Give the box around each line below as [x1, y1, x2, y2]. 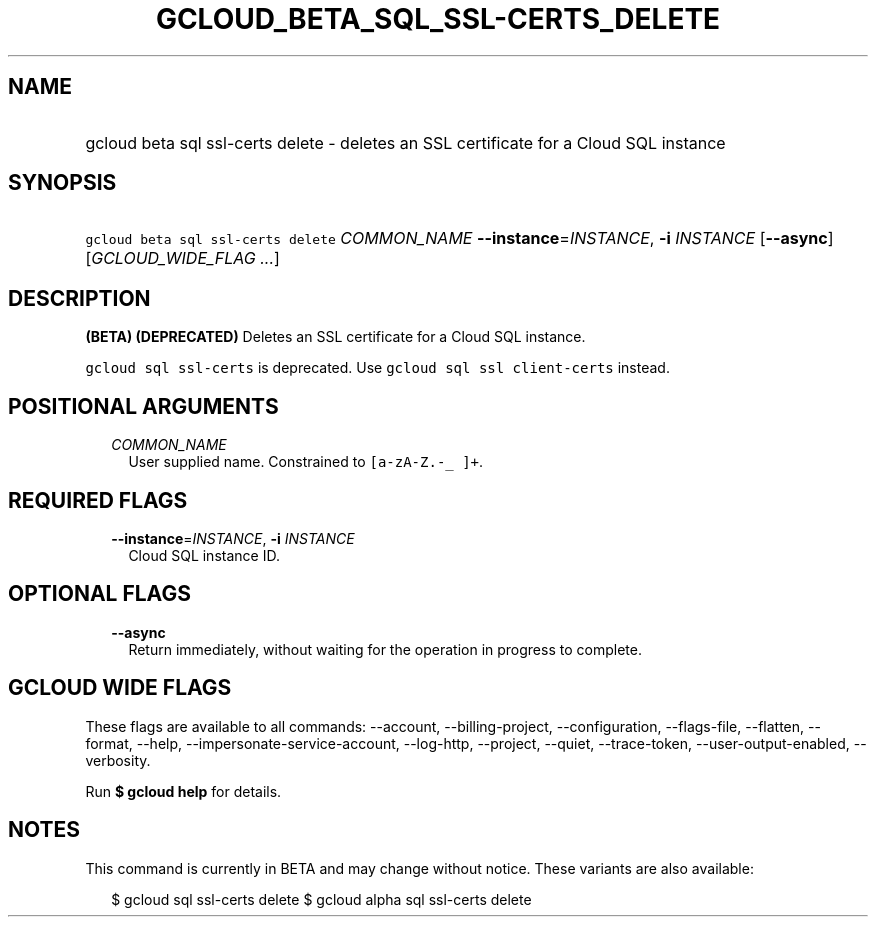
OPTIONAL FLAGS [8, 581, 191, 607]
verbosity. [85, 751, 151, 769]
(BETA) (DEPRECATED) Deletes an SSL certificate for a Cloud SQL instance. [85, 328, 586, 346]
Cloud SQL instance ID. [128, 546, 280, 564]
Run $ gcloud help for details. [85, 782, 282, 800]
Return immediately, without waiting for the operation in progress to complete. [128, 640, 642, 658]
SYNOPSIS [8, 170, 117, 196]
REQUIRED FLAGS [8, 487, 188, 513]
